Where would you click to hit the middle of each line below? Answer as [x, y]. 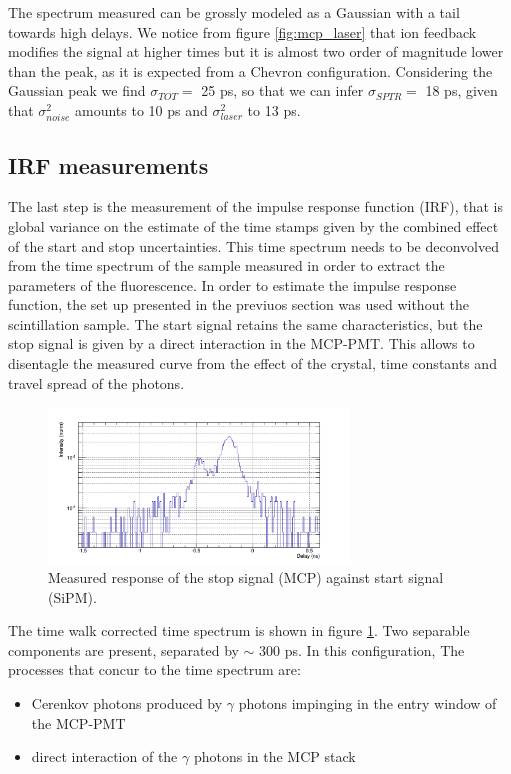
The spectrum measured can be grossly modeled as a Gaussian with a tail [234, 12]
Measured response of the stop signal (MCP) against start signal [246, 577]
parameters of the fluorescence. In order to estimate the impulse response [232, 284]
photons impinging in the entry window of [367, 703]
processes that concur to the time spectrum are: [154, 669]
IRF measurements [108, 164]
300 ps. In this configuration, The [362, 649]
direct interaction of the [104, 756]
